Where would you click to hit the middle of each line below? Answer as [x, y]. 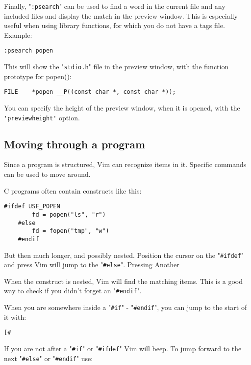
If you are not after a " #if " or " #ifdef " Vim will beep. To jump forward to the [123, 348]
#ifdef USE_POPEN [32, 207]
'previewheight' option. [42, 117]
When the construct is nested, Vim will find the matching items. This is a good [123, 281]
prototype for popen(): [38, 76]
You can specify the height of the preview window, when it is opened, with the [122, 108]
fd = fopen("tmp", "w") [71, 231]
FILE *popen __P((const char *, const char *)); [90, 92]
